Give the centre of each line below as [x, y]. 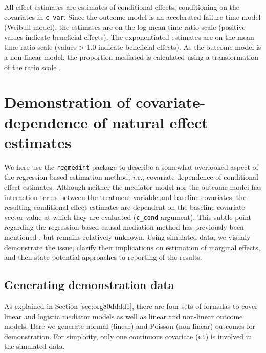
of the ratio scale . [32, 67]
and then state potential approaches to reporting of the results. [103, 257]
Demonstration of [67, 102]
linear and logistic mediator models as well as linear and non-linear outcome [124, 316]
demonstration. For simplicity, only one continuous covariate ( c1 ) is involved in [128, 336]
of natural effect [151, 122]
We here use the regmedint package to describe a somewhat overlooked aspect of [131, 167]
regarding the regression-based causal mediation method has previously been [124, 227]
